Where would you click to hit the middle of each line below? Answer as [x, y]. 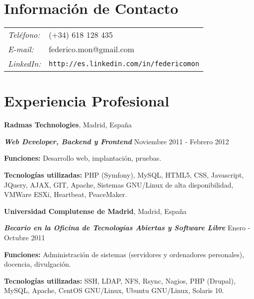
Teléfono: [24, 35]
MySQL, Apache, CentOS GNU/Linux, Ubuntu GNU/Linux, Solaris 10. [114, 290]
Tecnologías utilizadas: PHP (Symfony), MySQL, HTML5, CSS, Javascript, [124, 175]
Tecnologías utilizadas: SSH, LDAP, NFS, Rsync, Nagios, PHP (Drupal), [120, 280]
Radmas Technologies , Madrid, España [68, 125]
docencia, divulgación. [38, 264]
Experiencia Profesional [87, 101]
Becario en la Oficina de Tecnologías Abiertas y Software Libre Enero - [127, 228]
